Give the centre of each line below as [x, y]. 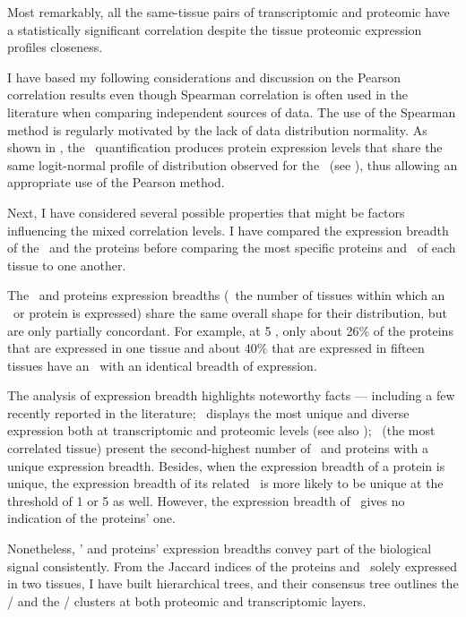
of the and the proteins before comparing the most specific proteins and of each [232, 248]
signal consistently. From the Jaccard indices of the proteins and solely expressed [233, 566]
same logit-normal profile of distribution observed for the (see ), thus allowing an [233, 164]
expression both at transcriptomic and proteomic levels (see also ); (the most [221, 430]
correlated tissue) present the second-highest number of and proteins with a [218, 448]
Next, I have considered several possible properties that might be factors [206, 212]
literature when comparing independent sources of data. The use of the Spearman [232, 111]
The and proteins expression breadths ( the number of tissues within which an [226, 295]
